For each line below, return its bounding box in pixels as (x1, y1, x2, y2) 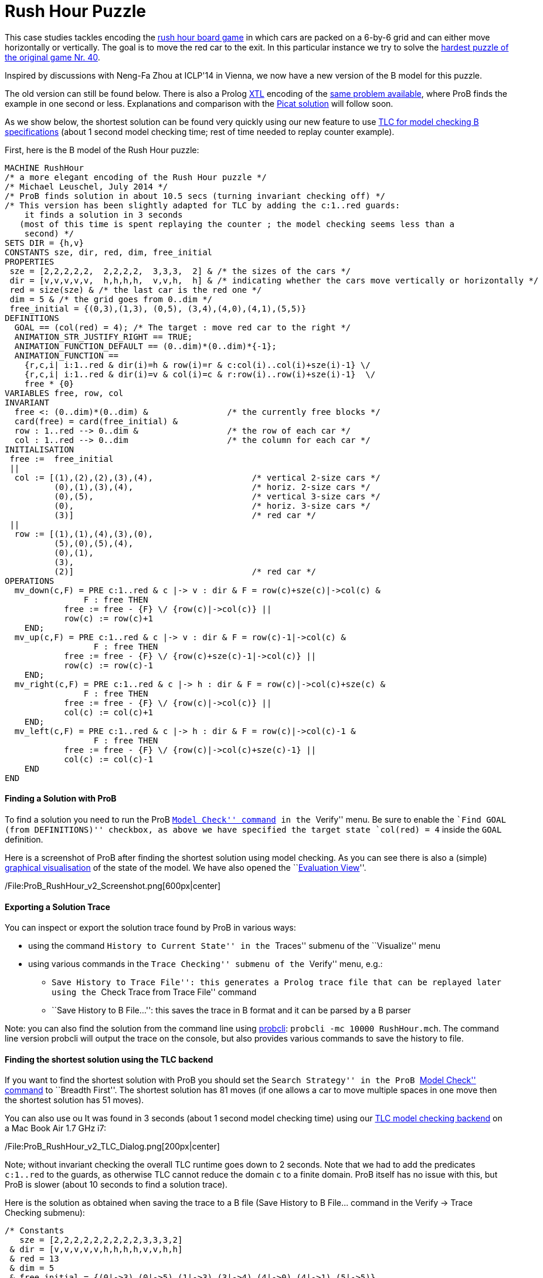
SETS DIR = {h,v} (5, 238, 84, 248)
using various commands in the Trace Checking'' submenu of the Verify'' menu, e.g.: (28, 959, 383, 969)
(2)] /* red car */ (54, 566, 317, 576)
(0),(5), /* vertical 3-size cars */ (54, 491, 381, 501)
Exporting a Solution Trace (5, 901, 110, 912)
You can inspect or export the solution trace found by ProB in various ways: (5, 922, 296, 933)
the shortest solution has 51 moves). (5, 1095, 144, 1105)
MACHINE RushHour (5, 163, 84, 173)
